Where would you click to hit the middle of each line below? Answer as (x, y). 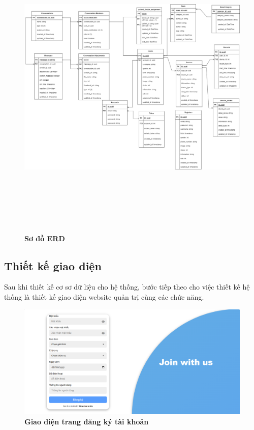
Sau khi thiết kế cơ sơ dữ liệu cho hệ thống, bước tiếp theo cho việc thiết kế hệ (127, 287)
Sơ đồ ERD (45, 238)
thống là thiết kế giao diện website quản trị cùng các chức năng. (104, 296)
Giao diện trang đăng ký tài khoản (87, 421)
